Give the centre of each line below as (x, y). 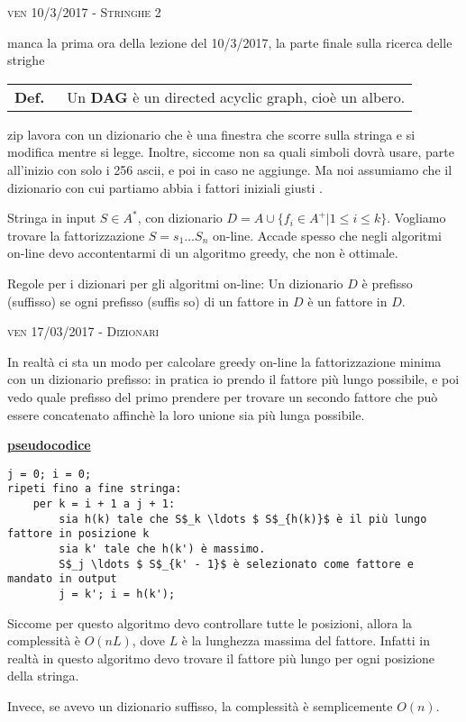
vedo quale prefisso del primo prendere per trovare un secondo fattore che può (223, 396)
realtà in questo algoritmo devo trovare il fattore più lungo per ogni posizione (221, 658)
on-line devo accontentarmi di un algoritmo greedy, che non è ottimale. (203, 253)
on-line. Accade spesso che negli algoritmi (327, 235)
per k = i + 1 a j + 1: (104, 504)
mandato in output (62, 579)
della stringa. (43, 676)
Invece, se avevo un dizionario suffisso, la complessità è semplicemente (200, 705)
